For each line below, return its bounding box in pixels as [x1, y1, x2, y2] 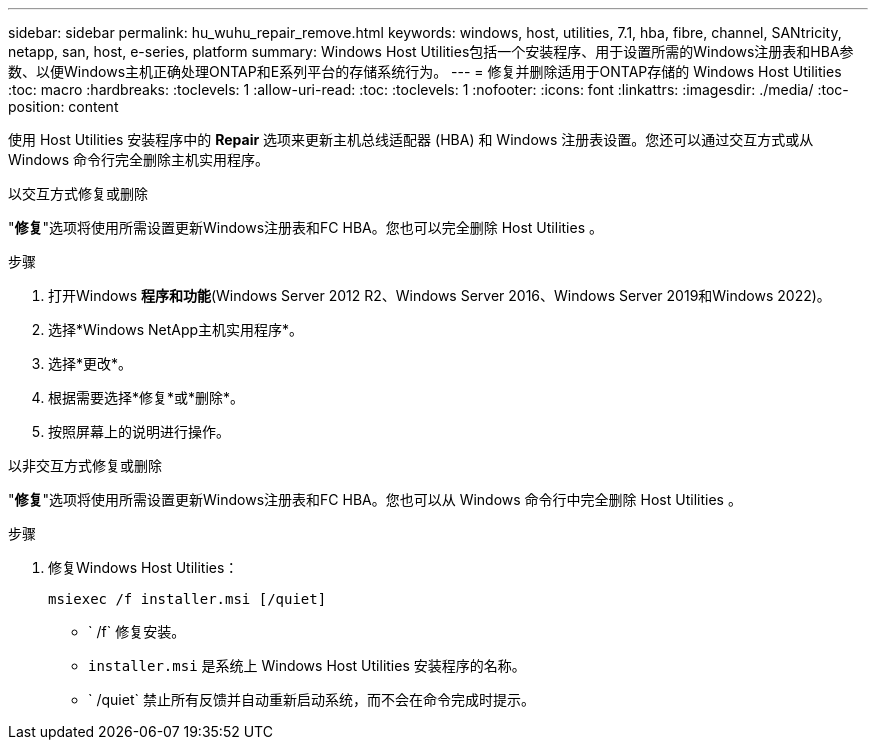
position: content [8, 98, 119, 115]
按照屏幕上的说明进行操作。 [48, 423, 230, 440]
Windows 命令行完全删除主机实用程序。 [8, 151, 269, 168]
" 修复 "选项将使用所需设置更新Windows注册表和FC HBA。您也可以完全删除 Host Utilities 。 [8, 219, 603, 236]
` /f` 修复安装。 [88, 623, 186, 640]
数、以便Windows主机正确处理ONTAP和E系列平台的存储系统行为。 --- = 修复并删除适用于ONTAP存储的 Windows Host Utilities [8, 63, 842, 80]
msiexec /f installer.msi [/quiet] [48, 591, 327, 607]
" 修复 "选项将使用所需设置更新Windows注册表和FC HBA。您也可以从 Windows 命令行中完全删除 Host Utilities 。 [8, 491, 742, 508]
